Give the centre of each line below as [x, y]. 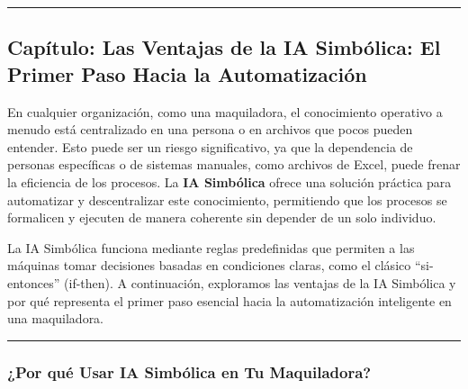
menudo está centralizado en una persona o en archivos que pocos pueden [210, 129]
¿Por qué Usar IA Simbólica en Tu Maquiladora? [189, 371]
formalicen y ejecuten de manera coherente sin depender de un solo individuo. [222, 217]
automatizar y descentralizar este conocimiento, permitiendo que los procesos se [227, 199]
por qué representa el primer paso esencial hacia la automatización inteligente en [229, 300]
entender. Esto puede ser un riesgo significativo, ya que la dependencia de [210, 146]
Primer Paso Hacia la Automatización [187, 73]
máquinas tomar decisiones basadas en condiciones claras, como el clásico [209, 265]
